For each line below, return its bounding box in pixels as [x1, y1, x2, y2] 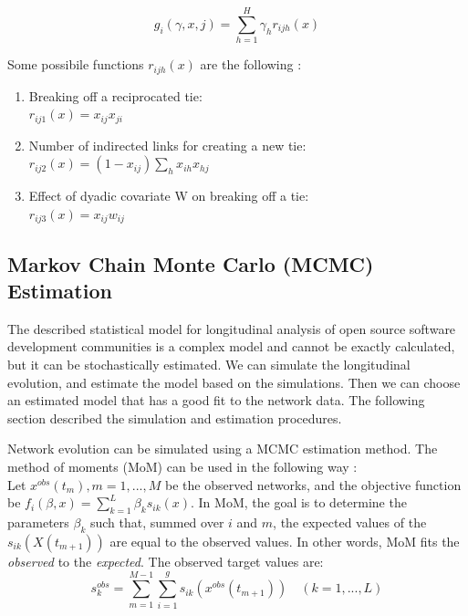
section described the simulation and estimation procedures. [7, 408, 342, 427]
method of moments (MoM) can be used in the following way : [7, 457, 358, 476]
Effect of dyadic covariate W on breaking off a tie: [28, 186, 309, 205]
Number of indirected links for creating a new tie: [28, 135, 307, 154]
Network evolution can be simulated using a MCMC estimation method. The [7, 439, 438, 458]
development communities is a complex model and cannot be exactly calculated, [7, 337, 455, 356]
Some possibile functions [7, 55, 144, 74]
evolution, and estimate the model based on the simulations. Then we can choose [7, 372, 461, 392]
